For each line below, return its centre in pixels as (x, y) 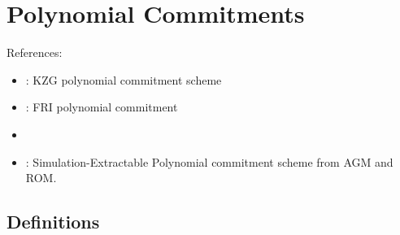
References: (35, 52)
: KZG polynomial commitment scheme (124, 79)
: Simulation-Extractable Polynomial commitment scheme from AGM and (209, 161)
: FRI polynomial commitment (102, 107)
